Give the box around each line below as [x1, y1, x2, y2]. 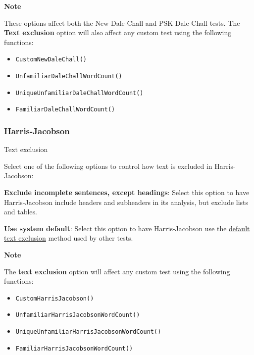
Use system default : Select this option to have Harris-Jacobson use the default [4, 223, 250, 233]
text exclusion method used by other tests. [4, 233, 133, 243]
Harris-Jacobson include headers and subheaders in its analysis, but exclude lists [4, 197, 249, 207]
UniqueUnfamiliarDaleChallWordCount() [15, 89, 144, 97]
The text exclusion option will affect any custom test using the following [4, 266, 230, 276]
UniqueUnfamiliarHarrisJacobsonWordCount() [15, 328, 161, 336]
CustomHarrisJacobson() [15, 295, 94, 302]
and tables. [4, 206, 37, 217]
